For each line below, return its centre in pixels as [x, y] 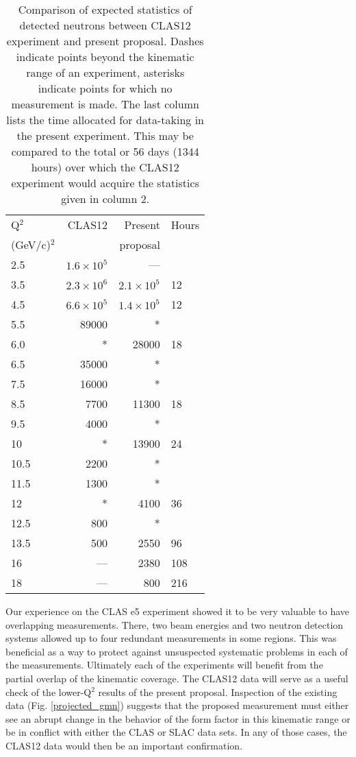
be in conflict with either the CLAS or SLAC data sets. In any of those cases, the [176, 732]
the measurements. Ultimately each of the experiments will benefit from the [164, 665]
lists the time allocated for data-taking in [105, 120]
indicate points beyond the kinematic [105, 57]
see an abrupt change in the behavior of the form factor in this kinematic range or [178, 718]
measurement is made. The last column [105, 104]
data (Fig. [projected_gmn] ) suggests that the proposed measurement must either [177, 705]
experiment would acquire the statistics [105, 183]
